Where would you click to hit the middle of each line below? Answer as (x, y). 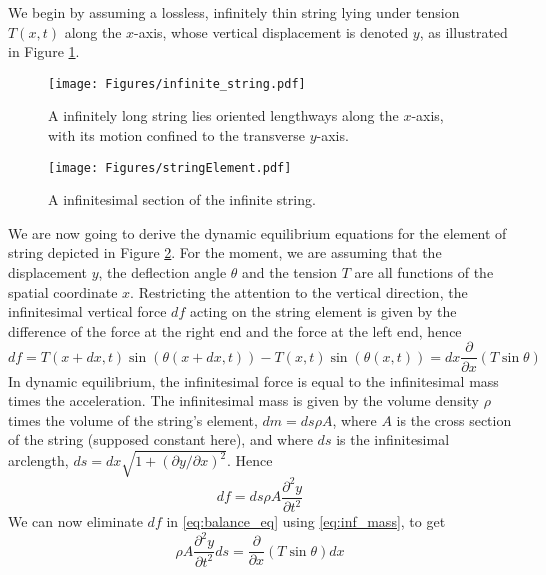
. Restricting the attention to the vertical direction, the (299, 291)
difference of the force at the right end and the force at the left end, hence (235, 330)
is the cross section (454, 419)
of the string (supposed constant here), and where (160, 439)
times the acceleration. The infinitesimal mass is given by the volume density (244, 400)
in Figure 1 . (44, 51)
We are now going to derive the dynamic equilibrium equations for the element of (257, 232)
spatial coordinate (63, 291)
